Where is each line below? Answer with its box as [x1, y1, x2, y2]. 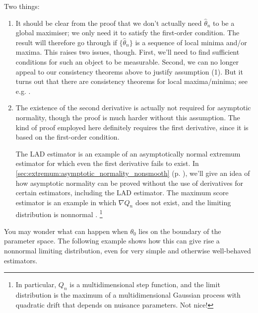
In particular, [15, 279, 57, 290]
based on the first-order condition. [15, 132, 120, 142]
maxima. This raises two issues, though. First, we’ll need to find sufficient [15, 47, 240, 57]
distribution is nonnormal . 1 [15, 208, 103, 220]
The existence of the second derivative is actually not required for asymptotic [15, 102, 251, 113]
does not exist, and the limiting [135, 197, 231, 207]
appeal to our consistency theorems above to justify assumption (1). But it [15, 66, 243, 77]
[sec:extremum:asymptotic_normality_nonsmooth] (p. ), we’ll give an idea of [15, 167, 250, 178]
